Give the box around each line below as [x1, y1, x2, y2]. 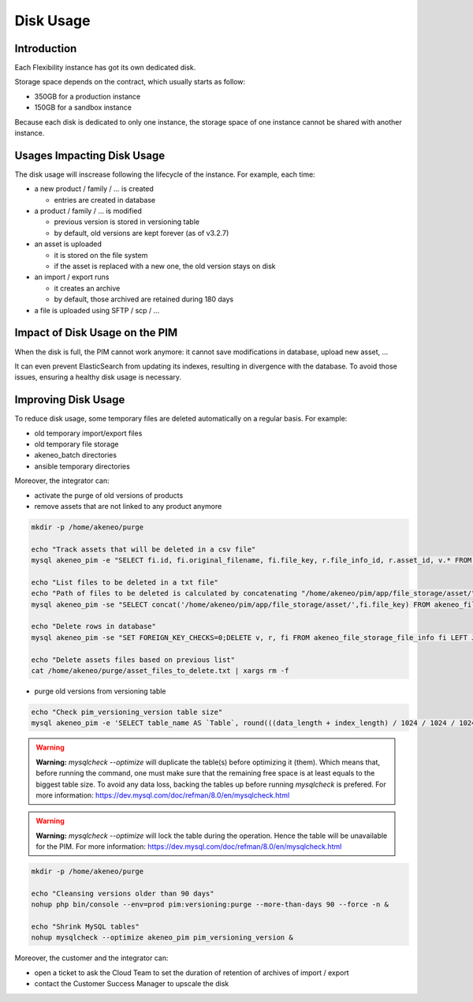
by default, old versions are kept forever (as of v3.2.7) [54, 228, 229, 237]
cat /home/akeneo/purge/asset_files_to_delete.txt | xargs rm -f [31, 667, 289, 675]
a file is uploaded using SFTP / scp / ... [34, 305, 160, 315]
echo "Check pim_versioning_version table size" [31, 707, 223, 716]
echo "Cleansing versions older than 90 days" [31, 888, 214, 898]
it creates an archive [54, 283, 121, 293]
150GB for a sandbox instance [34, 103, 132, 112]
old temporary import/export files [34, 428, 143, 438]
